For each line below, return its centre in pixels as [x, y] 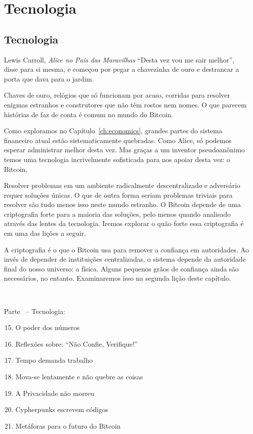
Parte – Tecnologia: [35, 311]
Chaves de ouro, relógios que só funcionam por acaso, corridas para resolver [117, 95]
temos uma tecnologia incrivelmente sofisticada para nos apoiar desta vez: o [117, 159]
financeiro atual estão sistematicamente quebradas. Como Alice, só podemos [118, 140]
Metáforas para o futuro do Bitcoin [68, 425]
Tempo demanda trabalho [54, 360]
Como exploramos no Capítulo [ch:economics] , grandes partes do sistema [113, 131]
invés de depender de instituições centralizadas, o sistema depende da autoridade [125, 259]
